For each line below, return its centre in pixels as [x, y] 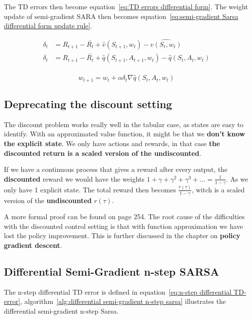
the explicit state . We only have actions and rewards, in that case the [112, 143]
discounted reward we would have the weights [74, 178]
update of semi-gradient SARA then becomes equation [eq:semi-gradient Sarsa [121, 16]
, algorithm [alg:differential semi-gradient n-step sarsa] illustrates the [123, 301]
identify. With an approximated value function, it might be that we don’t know [125, 134]
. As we [237, 178]
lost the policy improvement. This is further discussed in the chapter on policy [122, 235]
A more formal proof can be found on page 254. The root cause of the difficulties [124, 216]
